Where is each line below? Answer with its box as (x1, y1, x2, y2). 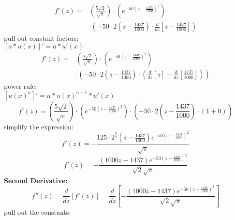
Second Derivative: (4, 175, 68, 185)
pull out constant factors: (4, 33, 79, 43)
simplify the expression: (4, 121, 73, 131)
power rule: (4, 80, 37, 91)
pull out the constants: (4, 207, 71, 217)
